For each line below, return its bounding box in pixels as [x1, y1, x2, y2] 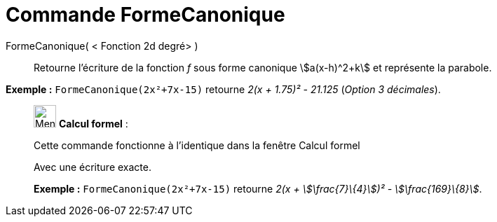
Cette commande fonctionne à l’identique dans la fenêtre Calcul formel [34, 139, 360, 151]
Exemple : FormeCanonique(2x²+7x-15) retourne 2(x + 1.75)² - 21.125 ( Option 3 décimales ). [6, 83, 441, 95]
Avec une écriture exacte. [34, 160, 151, 173]
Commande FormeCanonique [6, 3, 285, 27]
